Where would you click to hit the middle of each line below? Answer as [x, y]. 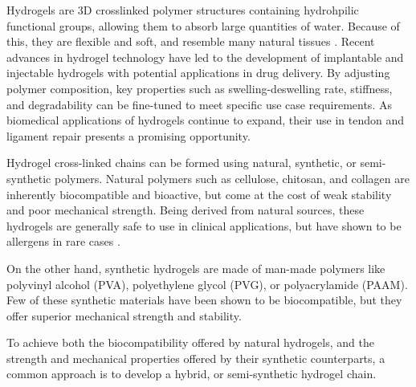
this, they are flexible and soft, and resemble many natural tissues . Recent [191, 41]
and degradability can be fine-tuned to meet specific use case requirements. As [199, 104]
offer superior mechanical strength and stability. [124, 315]
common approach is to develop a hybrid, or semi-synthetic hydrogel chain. [192, 374]
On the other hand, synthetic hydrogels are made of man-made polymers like [196, 268]
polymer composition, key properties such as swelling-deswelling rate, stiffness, [200, 88]
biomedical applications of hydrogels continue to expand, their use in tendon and [206, 120]
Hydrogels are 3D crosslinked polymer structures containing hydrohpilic [183, 10]
